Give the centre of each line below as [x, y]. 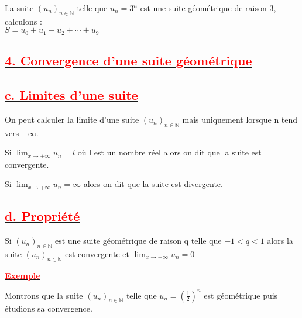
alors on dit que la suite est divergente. [153, 184]
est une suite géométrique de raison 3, [208, 8]
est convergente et [97, 253]
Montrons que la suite [44, 295]
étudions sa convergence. [49, 308]
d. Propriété [42, 216]
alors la [280, 240]
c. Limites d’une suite [71, 95]
